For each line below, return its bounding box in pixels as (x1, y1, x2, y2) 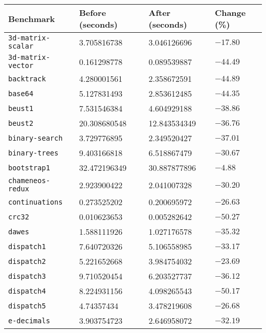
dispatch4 (8, 286, 46, 295)
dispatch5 (8, 301, 46, 310)
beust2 (8, 119, 34, 127)
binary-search (8, 134, 63, 142)
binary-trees (8, 148, 59, 157)
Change (214, 7, 246, 18)
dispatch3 (8, 272, 46, 280)
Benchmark (8, 12, 55, 25)
